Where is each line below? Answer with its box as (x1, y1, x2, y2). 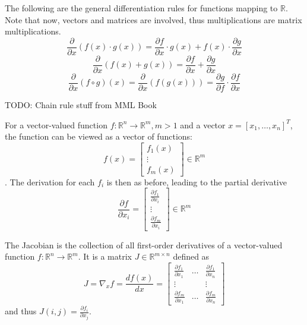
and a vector (180, 118, 226, 131)
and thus (5, 305, 37, 317)
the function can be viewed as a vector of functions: (5, 130, 192, 143)
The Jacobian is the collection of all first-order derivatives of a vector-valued (5, 238, 283, 251)
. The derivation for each (5, 175, 95, 188)
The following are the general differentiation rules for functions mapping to (5, 2, 278, 14)
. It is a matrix (78, 250, 132, 263)
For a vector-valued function (5, 118, 107, 131)
